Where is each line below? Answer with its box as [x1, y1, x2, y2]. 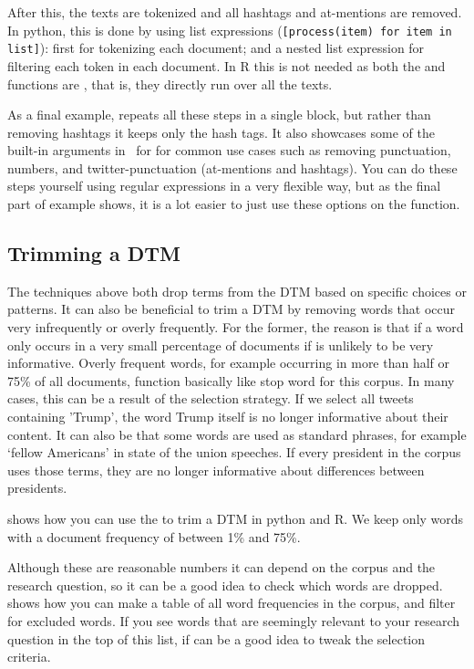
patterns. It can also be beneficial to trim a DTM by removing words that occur [7, 299, 455, 319]
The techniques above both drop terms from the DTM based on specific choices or [7, 281, 467, 300]
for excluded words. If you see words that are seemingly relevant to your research [7, 611, 460, 630]
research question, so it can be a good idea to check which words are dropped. [7, 575, 443, 594]
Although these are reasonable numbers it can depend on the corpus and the [7, 558, 436, 577]
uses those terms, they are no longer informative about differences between [7, 460, 425, 479]
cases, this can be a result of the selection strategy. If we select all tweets [7, 389, 414, 408]
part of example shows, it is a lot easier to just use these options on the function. [7, 194, 460, 214]
